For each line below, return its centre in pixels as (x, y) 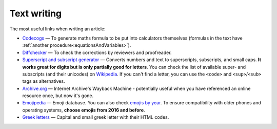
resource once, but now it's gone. (58, 96)
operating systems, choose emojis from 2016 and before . (84, 110)
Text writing (36, 13)
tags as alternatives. (44, 81)
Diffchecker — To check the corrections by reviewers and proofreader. (97, 52)
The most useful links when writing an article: (57, 29)
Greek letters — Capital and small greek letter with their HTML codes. (96, 117)
